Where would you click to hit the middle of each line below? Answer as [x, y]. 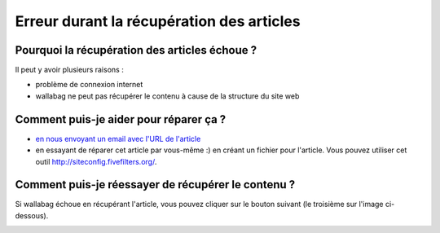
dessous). [32, 215]
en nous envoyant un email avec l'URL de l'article [118, 138]
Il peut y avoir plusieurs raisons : [69, 70]
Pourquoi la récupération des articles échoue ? [136, 50]
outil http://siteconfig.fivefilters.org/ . [96, 161]
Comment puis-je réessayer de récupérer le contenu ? [155, 185]
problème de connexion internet [89, 85]
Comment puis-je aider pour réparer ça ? [121, 119]
